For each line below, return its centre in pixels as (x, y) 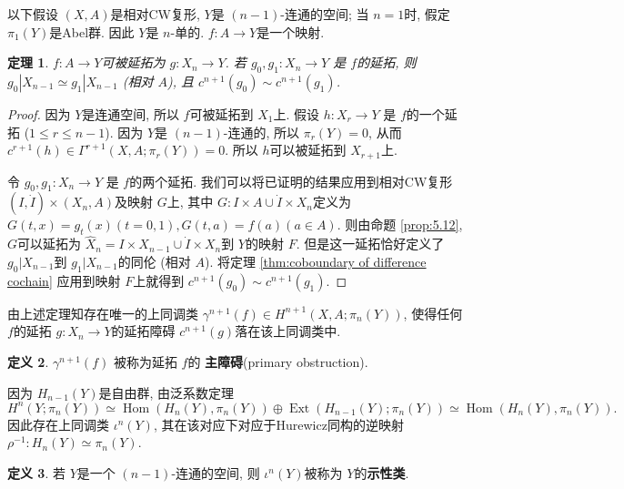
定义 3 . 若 (36, 472)
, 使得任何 (433, 313)
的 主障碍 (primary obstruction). (278, 362)
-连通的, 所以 (261, 132)
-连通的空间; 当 (325, 14)
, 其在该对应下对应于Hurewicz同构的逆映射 (278, 424)
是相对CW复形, (155, 14)
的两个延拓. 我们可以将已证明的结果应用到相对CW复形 (291, 181)
